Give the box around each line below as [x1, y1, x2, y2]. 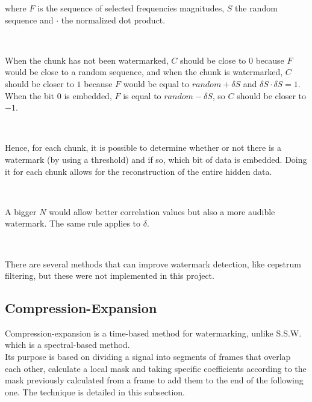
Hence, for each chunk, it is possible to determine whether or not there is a [5, 141, 281, 154]
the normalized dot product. [61, 13, 166, 26]
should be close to [179, 53, 246, 66]
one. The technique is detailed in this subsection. [5, 385, 185, 398]
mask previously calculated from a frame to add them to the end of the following [5, 374, 304, 386]
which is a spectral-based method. [5, 338, 130, 351]
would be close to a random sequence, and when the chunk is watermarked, [5, 65, 283, 78]
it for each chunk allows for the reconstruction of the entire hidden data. [5, 165, 272, 177]
